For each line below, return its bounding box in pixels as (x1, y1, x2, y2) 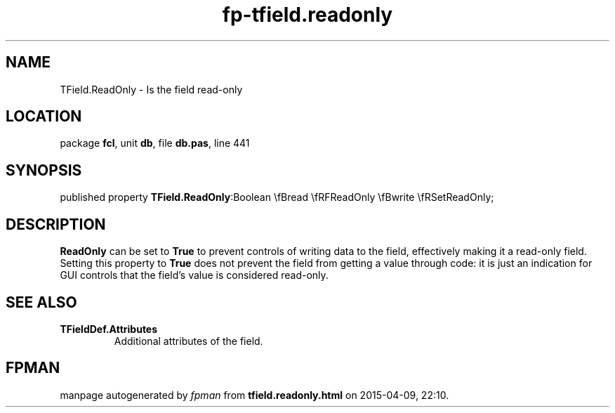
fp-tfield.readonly (222, 3, 393, 27)
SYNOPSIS (6, 161, 82, 179)
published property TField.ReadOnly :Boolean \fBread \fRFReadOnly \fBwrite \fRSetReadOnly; (60, 191, 494, 204)
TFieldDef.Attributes (60, 322, 158, 335)
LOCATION (6, 107, 82, 126)
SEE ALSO (6, 293, 77, 311)
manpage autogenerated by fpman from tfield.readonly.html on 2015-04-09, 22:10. (60, 388, 449, 401)
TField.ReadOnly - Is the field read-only (60, 83, 243, 96)
